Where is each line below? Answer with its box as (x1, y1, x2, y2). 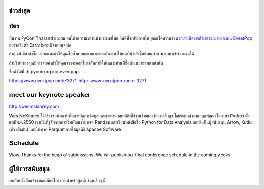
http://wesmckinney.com (9, 103, 59, 110)
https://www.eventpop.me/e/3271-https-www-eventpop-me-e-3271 (9, 78, 147, 84)
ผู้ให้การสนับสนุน (9, 165, 50, 173)
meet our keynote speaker (9, 91, 91, 99)
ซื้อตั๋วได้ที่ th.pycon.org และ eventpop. (9, 69, 80, 75)
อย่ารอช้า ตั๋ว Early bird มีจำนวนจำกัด (9, 42, 72, 47)
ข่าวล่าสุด (9, 6, 30, 15)
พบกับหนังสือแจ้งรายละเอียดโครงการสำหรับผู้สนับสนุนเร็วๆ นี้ (9, 178, 106, 184)
